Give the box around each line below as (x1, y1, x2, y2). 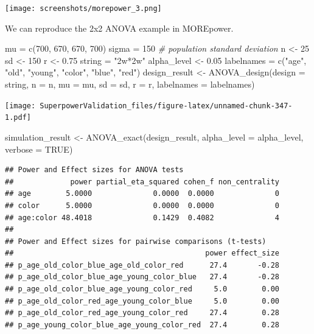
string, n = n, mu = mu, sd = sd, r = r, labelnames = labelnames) (5, 78, 255, 91)
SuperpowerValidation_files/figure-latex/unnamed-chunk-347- (40, 101, 293, 110)
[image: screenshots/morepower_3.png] (5, 4, 162, 13)
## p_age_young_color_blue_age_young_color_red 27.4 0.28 (5, 320, 280, 329)
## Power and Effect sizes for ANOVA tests (5, 165, 184, 175)
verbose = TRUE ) (5, 142, 73, 155)
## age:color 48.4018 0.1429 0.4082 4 (5, 213, 280, 222)
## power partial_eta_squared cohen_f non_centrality (5, 177, 280, 186)
